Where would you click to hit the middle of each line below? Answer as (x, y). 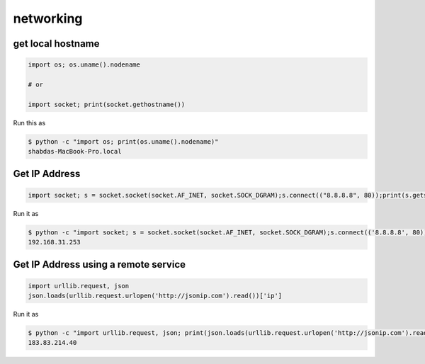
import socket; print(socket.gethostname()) (107, 104)
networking (48, 18)
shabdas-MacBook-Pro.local (75, 152)
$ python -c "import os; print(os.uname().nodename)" (123, 141)
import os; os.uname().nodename (84, 65)
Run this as (29, 123)
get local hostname (56, 44)
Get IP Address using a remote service (99, 265)
